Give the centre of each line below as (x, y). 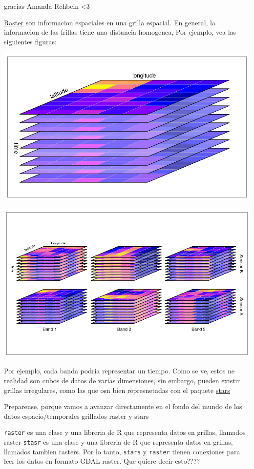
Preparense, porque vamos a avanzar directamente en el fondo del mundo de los (123, 406)
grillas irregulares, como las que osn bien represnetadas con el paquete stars (117, 390)
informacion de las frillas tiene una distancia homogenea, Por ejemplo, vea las (120, 32)
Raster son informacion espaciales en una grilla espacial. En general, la (110, 22)
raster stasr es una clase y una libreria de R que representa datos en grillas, (118, 441)
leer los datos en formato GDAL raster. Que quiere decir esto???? (102, 461)
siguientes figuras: (30, 41)
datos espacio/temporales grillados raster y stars (76, 416)
